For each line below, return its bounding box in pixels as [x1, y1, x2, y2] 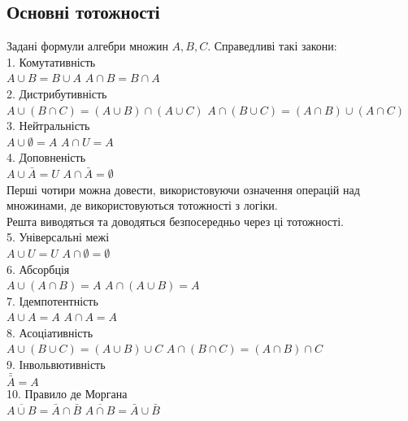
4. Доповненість [7, 149, 86, 166]
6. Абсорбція [7, 260, 70, 277]
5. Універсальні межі [7, 228, 110, 245]
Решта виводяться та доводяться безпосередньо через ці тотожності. [7, 212, 344, 229]
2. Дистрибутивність [7, 85, 107, 102]
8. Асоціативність [7, 323, 93, 341]
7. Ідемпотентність [7, 292, 98, 309]
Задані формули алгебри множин [7, 37, 168, 54]
